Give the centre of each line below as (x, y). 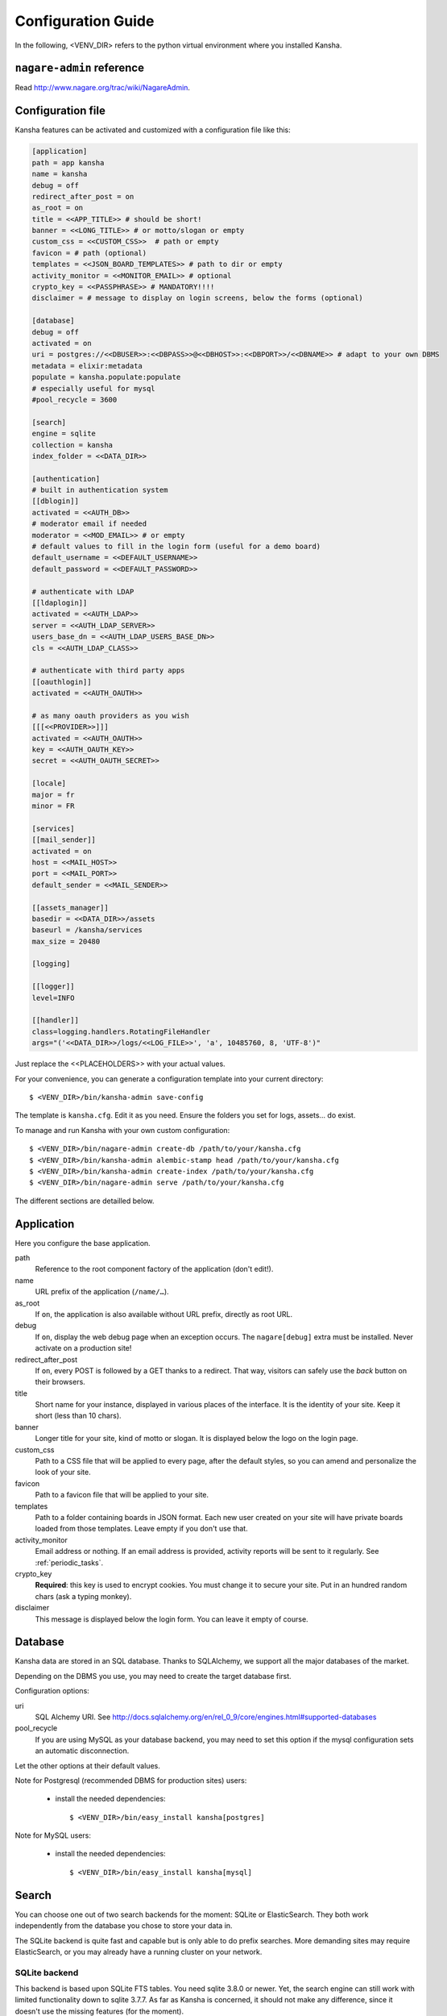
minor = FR (53, 806)
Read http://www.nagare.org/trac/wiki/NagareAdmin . (103, 88)
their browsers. (60, 1382)
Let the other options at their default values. (87, 1765)
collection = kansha (72, 445)
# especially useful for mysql (94, 388)
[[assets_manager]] (70, 908)
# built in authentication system (100, 490)
